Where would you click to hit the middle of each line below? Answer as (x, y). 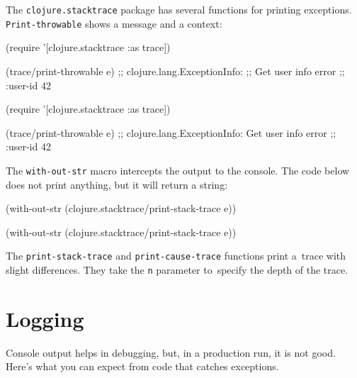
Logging (45, 318)
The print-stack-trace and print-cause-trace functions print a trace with (176, 256)
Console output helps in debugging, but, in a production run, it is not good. (171, 352)
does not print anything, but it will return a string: (117, 184)
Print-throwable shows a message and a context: (114, 23)
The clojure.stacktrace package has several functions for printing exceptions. (179, 9)
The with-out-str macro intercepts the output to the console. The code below (178, 170)
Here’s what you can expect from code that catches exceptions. (142, 366)
